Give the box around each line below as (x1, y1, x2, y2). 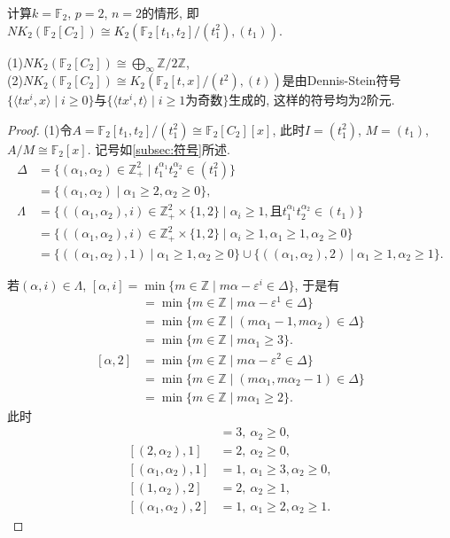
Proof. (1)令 (7, 120, 73, 138)
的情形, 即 (142, 4, 199, 21)
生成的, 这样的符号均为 (229, 90, 361, 109)
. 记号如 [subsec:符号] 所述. (87, 139, 230, 158)
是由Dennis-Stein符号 (282, 71, 401, 90)
